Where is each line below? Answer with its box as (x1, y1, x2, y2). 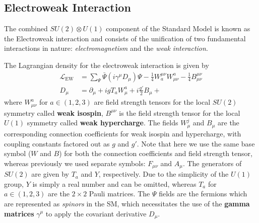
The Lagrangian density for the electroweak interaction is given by (4, 59, 209, 70)
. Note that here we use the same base (137, 138, 255, 148)
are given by (31, 169, 69, 179)
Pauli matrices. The (89, 188, 150, 199)
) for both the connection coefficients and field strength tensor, (59, 148, 252, 159)
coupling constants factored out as (4, 138, 110, 148)
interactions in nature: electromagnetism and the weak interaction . (4, 43, 208, 53)
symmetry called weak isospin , (4, 107, 103, 118)
